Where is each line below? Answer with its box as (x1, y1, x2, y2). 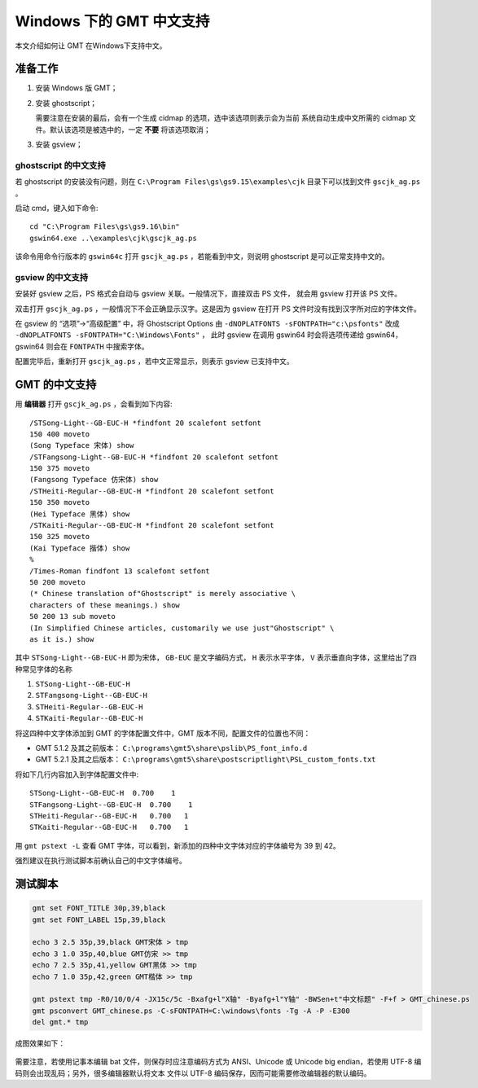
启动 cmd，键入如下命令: (15, 203, 99, 213)
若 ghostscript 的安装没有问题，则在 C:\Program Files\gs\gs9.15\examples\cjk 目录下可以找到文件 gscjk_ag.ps (15, 177, 421, 186)
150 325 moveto (29, 532, 90, 542)
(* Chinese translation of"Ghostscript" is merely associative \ (29, 589, 296, 599)
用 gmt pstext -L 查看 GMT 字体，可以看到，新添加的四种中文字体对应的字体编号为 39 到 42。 (15, 840, 341, 850)
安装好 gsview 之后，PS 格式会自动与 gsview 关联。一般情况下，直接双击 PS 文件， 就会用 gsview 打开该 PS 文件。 (15, 289, 402, 299)
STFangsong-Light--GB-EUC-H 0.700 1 (29, 800, 193, 809)
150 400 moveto (29, 429, 90, 439)
